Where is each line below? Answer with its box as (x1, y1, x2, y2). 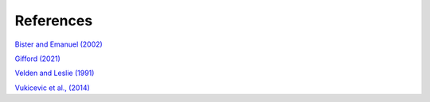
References (14, 12, 93, 29)
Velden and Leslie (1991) (14, 68, 95, 78)
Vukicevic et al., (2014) (14, 83, 91, 93)
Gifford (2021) (14, 54, 61, 63)
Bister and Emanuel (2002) (14, 40, 103, 49)
